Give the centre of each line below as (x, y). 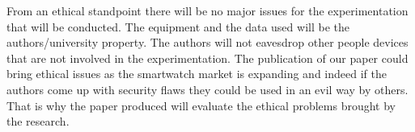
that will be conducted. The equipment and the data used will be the (178, 26)
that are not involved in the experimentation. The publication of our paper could (207, 58)
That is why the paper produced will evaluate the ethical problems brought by (201, 105)
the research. (38, 121)
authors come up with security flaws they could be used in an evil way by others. (207, 89)
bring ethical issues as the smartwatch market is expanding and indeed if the (197, 74)
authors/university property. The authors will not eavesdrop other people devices (207, 42)
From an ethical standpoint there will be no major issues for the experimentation (207, 10)
